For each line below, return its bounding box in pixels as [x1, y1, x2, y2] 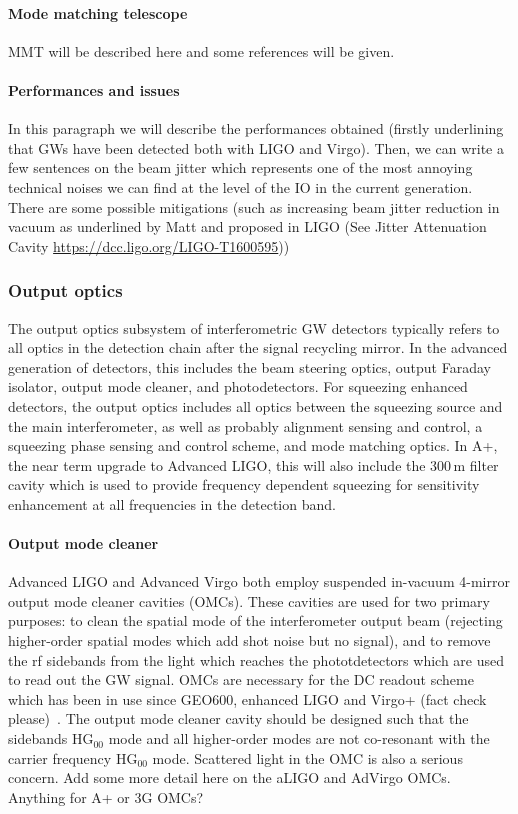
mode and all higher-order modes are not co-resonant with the [108, 728, 490, 749]
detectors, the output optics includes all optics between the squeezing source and [8, 395, 503, 416]
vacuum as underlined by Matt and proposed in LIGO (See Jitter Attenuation [8, 216, 487, 237]
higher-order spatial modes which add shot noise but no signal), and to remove [8, 630, 491, 651]
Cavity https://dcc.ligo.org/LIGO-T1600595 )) [8, 235, 290, 256]
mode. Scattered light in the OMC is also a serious [152, 747, 463, 768]
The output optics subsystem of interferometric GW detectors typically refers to [8, 317, 500, 338]
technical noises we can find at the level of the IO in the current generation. [8, 176, 473, 197]
